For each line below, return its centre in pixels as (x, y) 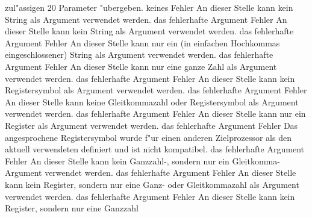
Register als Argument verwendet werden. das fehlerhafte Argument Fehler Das (151, 125)
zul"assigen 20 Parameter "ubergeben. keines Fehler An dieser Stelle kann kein (149, 7)
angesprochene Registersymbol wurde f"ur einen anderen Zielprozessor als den (148, 137)
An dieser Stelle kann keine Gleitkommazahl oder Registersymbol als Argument (152, 101)
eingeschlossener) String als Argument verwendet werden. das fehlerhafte (139, 54)
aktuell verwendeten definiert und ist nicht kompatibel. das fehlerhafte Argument (154, 149)
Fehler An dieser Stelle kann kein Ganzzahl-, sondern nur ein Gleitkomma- (142, 160)
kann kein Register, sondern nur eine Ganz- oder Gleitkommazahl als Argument (152, 184)
